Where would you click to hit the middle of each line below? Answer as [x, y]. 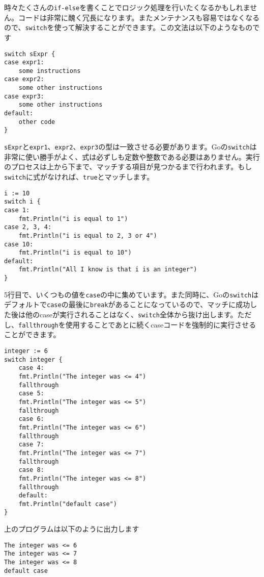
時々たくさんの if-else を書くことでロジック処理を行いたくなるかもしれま [127, 7]
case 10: [19, 244]
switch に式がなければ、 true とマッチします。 [79, 176]
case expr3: [24, 96]
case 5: [31, 394]
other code [37, 122]
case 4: [31, 368]
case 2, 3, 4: [28, 227]
